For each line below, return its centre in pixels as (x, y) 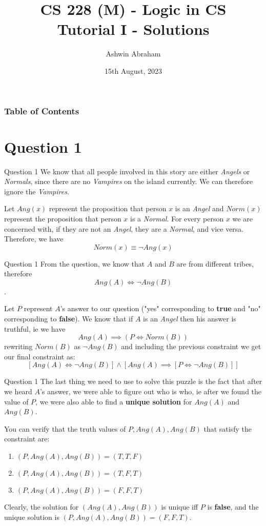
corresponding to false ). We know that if (69, 319)
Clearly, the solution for (42, 507)
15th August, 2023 (133, 70)
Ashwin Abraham (133, 54)
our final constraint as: (40, 356)
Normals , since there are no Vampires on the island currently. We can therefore (128, 181)
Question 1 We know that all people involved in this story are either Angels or (127, 171)
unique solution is (32, 517)
